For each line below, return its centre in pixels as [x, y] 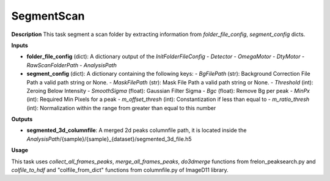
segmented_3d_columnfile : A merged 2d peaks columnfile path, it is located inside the [137, 130]
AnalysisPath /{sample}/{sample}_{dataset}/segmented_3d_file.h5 [109, 139]
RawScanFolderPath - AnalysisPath [72, 65]
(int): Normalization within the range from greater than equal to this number [121, 108]
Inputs [20, 45]
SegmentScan [48, 16]
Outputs [22, 119]
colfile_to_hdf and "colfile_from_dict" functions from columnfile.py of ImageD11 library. [120, 170]
